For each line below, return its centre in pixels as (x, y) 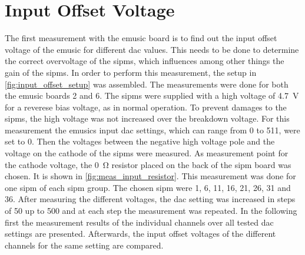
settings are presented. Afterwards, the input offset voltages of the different (140, 234)
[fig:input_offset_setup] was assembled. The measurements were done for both (147, 84)
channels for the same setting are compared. (84, 245)
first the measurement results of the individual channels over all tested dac (139, 222)
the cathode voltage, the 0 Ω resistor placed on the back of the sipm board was (148, 164)
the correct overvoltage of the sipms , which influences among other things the (145, 61)
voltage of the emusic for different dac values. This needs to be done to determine (152, 49)
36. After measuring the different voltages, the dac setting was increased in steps (150, 199)
